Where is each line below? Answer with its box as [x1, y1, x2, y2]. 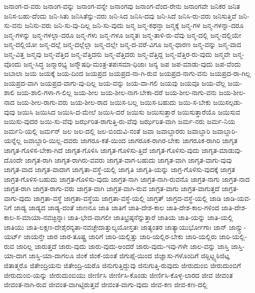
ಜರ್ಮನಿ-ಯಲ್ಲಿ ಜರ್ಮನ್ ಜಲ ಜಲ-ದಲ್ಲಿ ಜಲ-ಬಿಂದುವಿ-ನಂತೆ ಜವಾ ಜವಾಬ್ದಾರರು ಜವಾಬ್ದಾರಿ [4, 125, 210, 136]
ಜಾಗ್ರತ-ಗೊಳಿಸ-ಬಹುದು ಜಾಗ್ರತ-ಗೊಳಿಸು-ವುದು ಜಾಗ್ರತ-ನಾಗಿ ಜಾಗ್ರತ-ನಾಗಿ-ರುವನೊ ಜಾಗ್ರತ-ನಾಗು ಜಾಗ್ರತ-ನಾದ [4, 173, 250, 184]
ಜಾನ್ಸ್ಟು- [229, 221, 246, 232]
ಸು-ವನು [4, 20, 23, 30]
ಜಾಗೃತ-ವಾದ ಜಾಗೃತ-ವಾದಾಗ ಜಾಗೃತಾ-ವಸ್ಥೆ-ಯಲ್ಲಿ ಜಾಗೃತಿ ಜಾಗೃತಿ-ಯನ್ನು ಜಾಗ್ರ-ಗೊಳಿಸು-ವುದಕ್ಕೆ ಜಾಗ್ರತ [4, 164, 235, 174]
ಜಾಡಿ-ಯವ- [223, 193, 251, 203]
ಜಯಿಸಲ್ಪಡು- [213, 97, 243, 107]
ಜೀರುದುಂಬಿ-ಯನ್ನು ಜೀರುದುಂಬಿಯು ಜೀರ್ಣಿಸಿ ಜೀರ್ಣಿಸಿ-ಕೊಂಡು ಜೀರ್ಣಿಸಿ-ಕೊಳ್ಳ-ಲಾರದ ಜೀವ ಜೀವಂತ [4, 269, 233, 280]
